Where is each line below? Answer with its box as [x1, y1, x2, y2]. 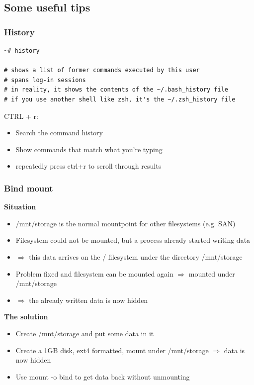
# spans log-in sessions [4, 76, 86, 84]
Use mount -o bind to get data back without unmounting [15, 371, 190, 382]
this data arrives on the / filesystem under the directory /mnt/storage [29, 251, 243, 262]
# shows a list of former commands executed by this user [4, 67, 200, 74]
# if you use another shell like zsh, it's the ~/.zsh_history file [4, 96, 236, 103]
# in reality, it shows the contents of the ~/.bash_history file [4, 86, 229, 94]
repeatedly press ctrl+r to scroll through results [15, 161, 162, 171]
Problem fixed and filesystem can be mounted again [15, 268, 173, 279]
